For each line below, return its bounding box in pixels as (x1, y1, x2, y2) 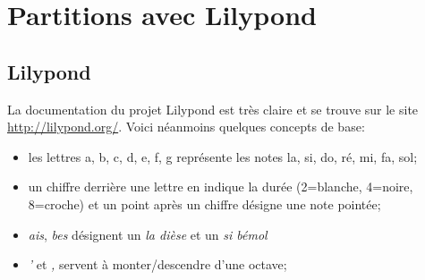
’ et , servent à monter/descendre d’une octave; (28, 255, 287, 274)
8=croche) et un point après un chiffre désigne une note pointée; (28, 194, 381, 213)
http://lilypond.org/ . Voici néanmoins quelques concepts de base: (7, 117, 365, 136)
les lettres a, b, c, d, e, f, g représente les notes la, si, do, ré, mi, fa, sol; (28, 147, 418, 165)
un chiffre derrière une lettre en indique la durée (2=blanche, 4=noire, (28, 177, 413, 196)
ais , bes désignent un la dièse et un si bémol (28, 225, 268, 243)
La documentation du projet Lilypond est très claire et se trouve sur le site (7, 99, 419, 118)
